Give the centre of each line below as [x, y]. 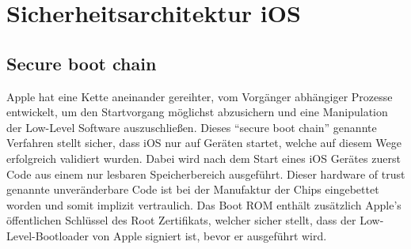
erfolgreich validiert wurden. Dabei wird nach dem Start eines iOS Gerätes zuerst [204, 158]
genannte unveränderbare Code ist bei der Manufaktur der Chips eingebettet [193, 189]
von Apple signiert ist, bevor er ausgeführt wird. [209, 235]
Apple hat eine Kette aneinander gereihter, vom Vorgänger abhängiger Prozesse [200, 96]
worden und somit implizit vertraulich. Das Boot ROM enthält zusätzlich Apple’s [204, 204]
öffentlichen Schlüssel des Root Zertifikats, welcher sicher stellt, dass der [181, 220]
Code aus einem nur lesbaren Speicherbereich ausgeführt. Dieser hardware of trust [206, 174]
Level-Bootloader [48, 235]
